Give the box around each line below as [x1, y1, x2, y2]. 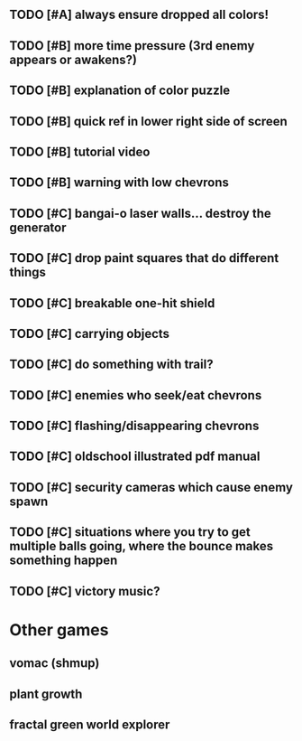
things [9, 265, 47, 280]
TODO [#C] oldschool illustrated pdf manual [9, 449, 261, 464]
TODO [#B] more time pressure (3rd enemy [9, 38, 255, 53]
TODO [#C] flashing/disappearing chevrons [9, 418, 260, 434]
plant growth [9, 686, 83, 701]
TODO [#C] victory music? [9, 583, 160, 599]
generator [9, 220, 67, 235]
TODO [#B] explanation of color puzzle [9, 83, 231, 98]
